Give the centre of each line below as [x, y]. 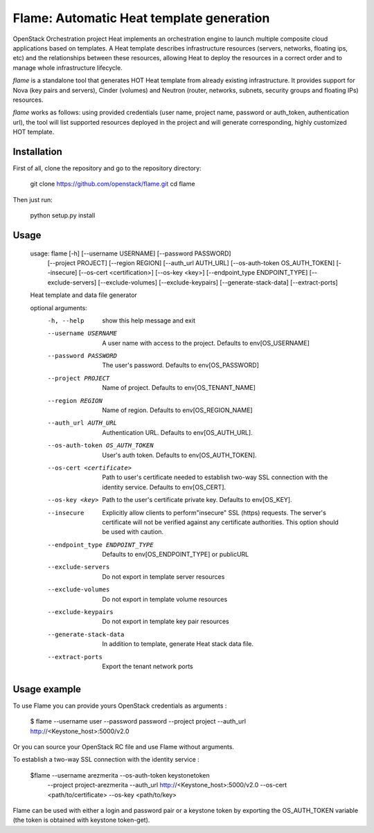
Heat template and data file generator [84, 295]
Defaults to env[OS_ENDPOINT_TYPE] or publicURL [176, 555]
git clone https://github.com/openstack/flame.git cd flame [113, 184]
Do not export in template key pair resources [166, 621]
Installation [37, 151]
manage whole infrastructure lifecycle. [68, 68]
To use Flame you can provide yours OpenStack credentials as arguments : [120, 706]
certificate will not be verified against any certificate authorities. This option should [220, 522]
